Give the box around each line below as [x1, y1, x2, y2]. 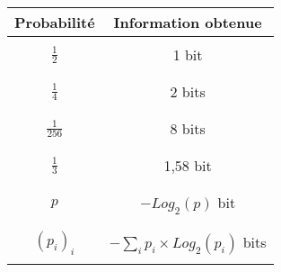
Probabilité [14, 12, 95, 32]
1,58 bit [163, 155, 212, 176]
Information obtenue [113, 12, 262, 32]
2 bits [170, 81, 206, 102]
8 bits [170, 118, 206, 139]
